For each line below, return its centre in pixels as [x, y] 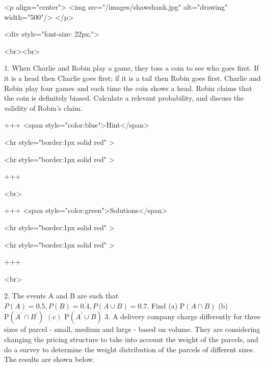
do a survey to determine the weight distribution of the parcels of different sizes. [129, 349]
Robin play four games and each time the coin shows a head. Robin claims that [128, 88]
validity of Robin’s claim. [43, 108]
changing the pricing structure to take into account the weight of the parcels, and [131, 339]
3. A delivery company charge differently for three [182, 316]
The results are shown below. [50, 359]
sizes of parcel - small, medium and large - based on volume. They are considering [132, 329]
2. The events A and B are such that [61, 296]
